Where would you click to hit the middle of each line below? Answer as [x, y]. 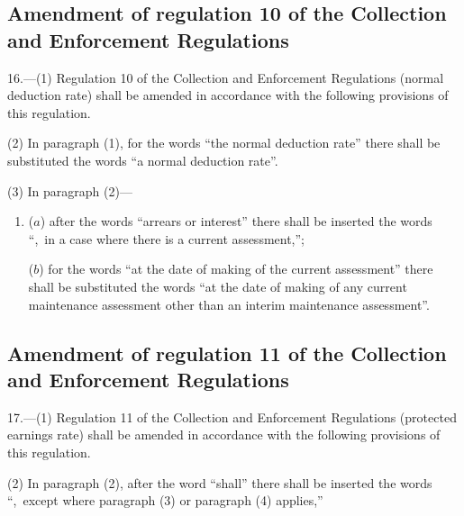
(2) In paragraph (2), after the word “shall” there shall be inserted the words [220, 482]
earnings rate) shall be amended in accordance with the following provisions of [224, 435]
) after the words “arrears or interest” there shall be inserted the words [236, 221]
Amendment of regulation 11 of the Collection [227, 353]
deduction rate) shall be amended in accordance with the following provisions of [228, 95]
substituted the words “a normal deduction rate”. [143, 160]
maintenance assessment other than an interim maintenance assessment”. [229, 304]
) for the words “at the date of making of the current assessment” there [236, 269]
